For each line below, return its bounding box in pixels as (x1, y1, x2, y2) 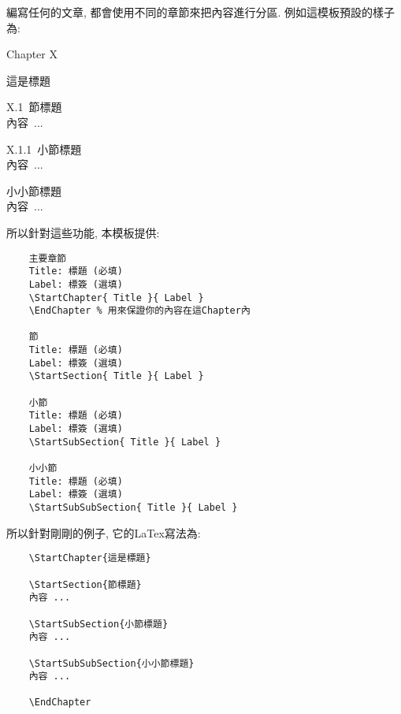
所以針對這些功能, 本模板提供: (6, 224, 160, 240)
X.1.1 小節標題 (6, 140, 82, 157)
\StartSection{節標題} (28, 578, 142, 590)
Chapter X (6, 46, 58, 62)
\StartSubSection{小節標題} (28, 618, 169, 630)
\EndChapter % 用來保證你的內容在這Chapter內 (28, 305, 251, 317)
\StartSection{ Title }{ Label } (28, 370, 204, 382)
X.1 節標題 (6, 99, 62, 115)
